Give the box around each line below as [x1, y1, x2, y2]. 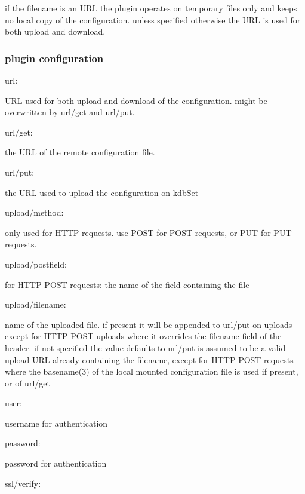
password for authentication [5, 457, 107, 470]
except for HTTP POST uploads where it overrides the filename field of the [5, 330, 282, 342]
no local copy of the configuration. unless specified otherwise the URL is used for [5, 13, 301, 26]
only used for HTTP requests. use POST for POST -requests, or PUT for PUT [5, 226, 292, 238]
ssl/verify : [5, 477, 41, 489]
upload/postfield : [5, 257, 67, 270]
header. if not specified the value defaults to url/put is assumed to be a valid [5, 341, 286, 354]
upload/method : [5, 206, 64, 219]
